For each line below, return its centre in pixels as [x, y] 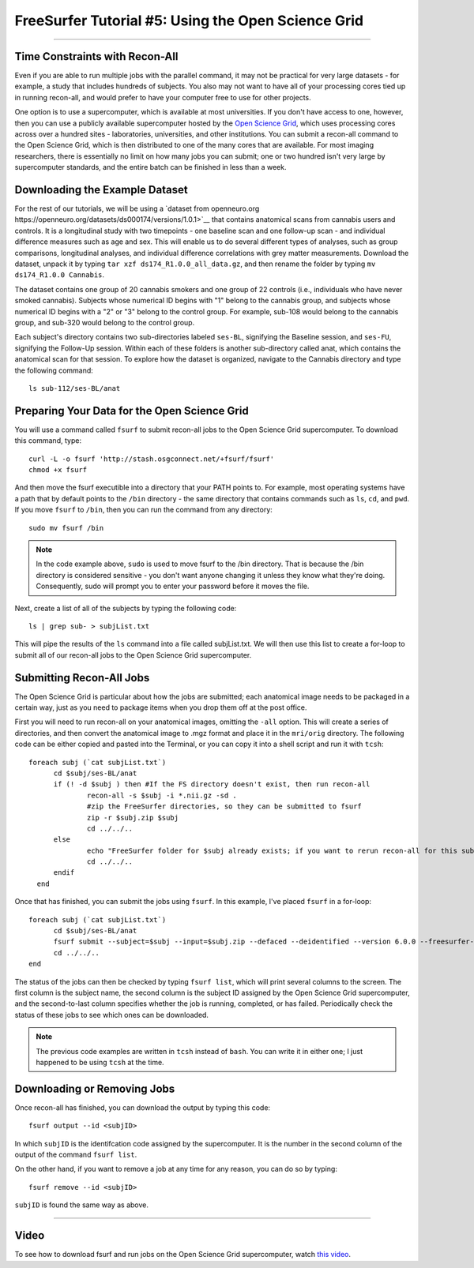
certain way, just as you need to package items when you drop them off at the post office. [161, 707]
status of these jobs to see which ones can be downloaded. [112, 1015]
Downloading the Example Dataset [102, 190]
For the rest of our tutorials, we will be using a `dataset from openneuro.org [137, 208]
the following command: [54, 370]
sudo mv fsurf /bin [66, 528]
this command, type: [48, 441]
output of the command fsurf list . [76, 1155]
